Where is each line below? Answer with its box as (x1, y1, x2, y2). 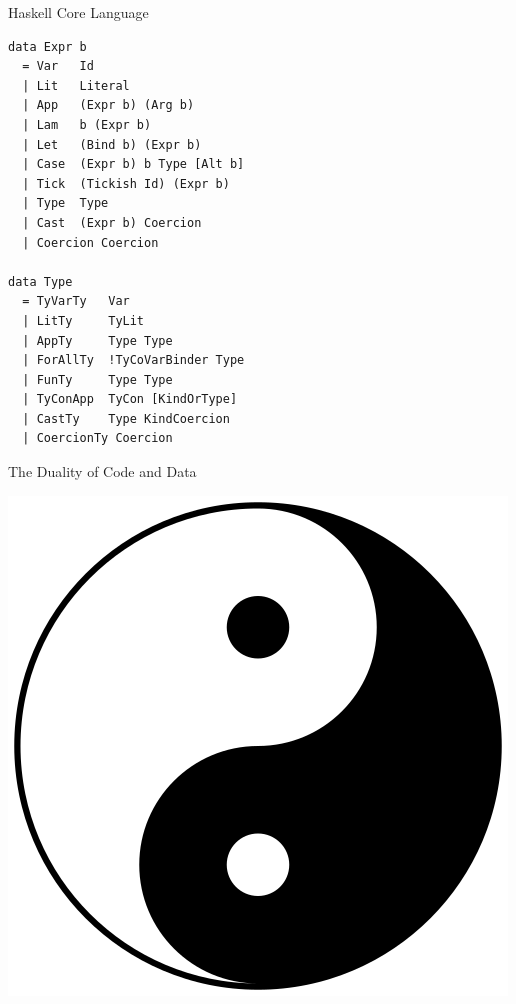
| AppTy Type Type (22, 333, 173, 348)
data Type (8, 274, 73, 289)
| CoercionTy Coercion (22, 431, 173, 446)
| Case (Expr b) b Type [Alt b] (22, 157, 245, 172)
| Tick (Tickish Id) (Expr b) (22, 176, 230, 191)
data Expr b (8, 39, 87, 54)
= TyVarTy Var (22, 294, 130, 309)
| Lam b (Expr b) (22, 117, 152, 132)
